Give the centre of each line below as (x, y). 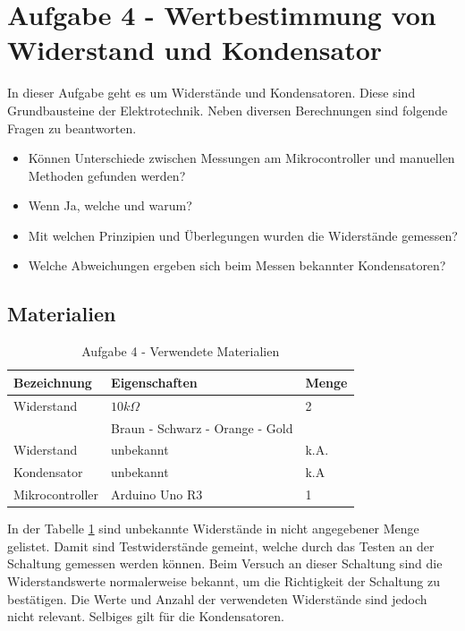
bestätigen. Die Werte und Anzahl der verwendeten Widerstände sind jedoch (217, 598)
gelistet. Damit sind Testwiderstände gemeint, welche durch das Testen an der (221, 546)
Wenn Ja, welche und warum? (110, 205)
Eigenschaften (154, 382)
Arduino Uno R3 (157, 495)
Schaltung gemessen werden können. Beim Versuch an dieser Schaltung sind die (225, 563)
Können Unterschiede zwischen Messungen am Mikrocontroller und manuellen (241, 158)
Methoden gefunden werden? (107, 175)
